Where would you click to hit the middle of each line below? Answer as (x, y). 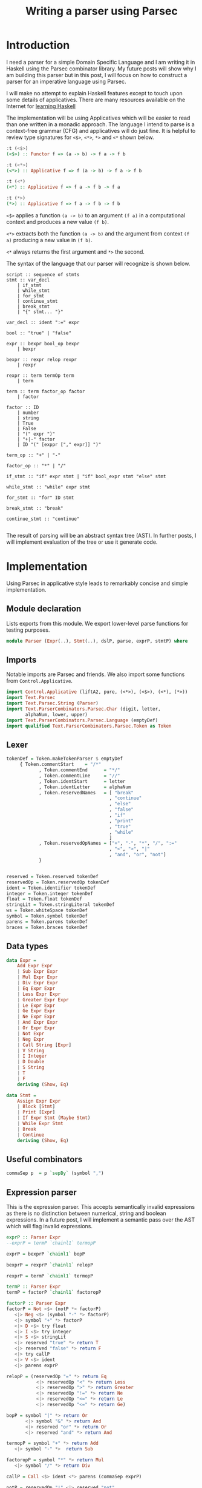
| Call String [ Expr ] (44, 1045)
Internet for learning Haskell (41, 106)
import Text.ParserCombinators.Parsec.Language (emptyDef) (82, 720)
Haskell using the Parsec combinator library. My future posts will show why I (101, 69)
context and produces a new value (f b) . (58, 222)
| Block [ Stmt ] (36, 1107)
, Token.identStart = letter (82, 781)
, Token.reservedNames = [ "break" (86, 793)
